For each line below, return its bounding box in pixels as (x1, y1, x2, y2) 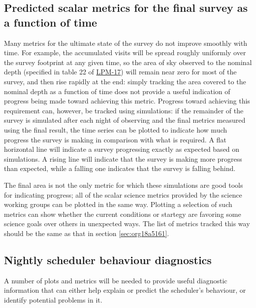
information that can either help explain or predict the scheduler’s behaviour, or (4, 285, 246, 295)
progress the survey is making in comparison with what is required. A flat (4, 134, 226, 144)
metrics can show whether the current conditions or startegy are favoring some (4, 208, 241, 219)
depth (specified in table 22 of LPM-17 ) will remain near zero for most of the (4, 67, 237, 77)
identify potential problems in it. (4, 294, 102, 305)
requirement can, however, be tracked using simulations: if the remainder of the (4, 105, 244, 115)
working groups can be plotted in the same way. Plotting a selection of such (4, 199, 232, 209)
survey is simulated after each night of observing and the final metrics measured (4, 115, 246, 125)
